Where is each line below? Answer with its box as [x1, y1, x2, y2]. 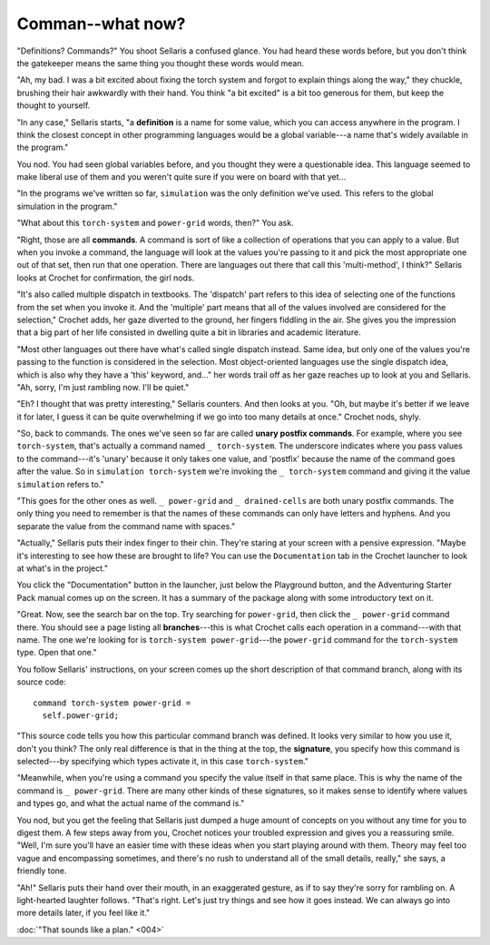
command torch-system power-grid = [33, 697, 191, 708]
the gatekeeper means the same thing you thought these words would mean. [16, 57, 304, 68]
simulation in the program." [16, 201, 118, 212]
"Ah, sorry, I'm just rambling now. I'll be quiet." [16, 381, 190, 392]
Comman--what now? [16, 14, 186, 34]
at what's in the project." [16, 563, 109, 574]
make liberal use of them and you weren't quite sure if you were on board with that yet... [16, 172, 347, 182]
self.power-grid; [42, 710, 120, 721]
